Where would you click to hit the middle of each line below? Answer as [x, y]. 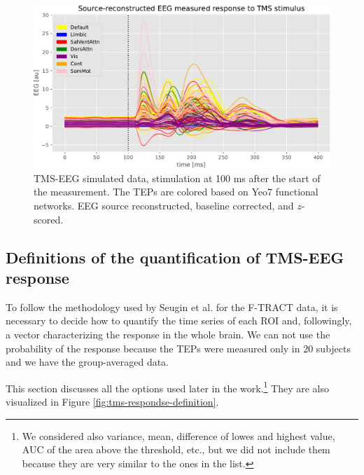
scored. [49, 219]
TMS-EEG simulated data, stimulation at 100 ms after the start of [177, 178]
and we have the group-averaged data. [87, 362]
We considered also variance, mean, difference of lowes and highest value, [178, 435]
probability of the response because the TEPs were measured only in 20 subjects [178, 348]
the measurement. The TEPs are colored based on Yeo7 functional [176, 192]
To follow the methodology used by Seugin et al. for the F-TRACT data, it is [172, 307]
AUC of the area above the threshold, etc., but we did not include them [176, 449]
